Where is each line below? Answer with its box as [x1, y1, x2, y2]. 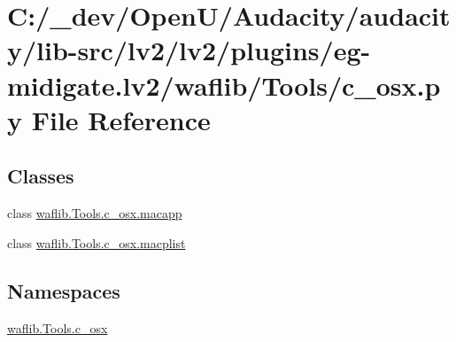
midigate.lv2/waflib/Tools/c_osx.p [7, 66, 441, 103]
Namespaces [7, 276, 120, 304]
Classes [7, 162, 74, 190]
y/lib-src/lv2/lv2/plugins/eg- [7, 32, 371, 68]
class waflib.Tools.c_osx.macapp [7, 204, 182, 222]
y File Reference [7, 101, 211, 137]
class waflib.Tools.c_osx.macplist [7, 233, 186, 252]
